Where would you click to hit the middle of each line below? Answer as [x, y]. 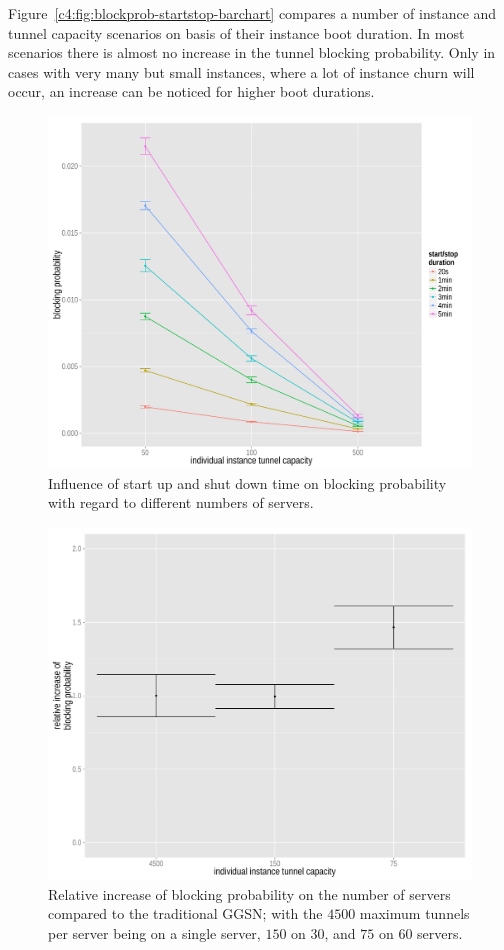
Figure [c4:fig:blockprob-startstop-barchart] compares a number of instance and [252, 13]
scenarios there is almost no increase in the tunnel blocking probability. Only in [252, 52]
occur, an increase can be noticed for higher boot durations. [191, 91]
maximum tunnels [414, 913]
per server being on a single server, [154, 932]
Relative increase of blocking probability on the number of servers [249, 893]
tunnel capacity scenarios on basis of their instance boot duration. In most [236, 32]
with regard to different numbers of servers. [181, 502]
